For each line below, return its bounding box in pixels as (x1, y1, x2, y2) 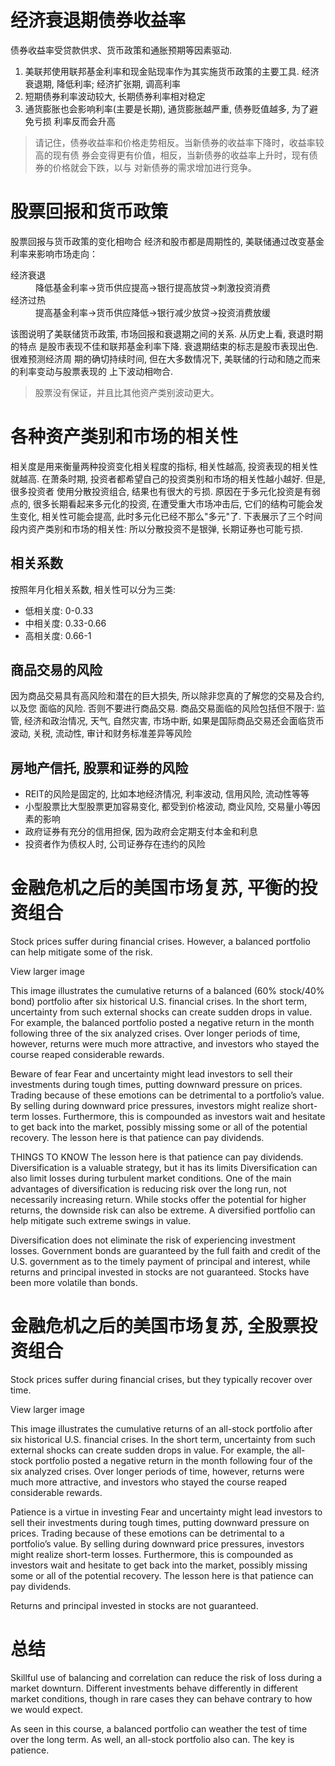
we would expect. (10, 1704, 83, 1716)
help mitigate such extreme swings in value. (10, 1215, 192, 1227)
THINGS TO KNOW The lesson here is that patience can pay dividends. (10, 1151, 304, 1163)
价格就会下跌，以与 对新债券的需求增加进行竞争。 (52, 161, 257, 173)
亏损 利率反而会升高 (33, 115, 116, 127)
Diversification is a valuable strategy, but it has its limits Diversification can (10, 1162, 318, 1174)
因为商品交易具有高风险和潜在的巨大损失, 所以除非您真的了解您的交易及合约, (10, 690, 325, 702)
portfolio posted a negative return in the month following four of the (34, 1455, 313, 1467)
